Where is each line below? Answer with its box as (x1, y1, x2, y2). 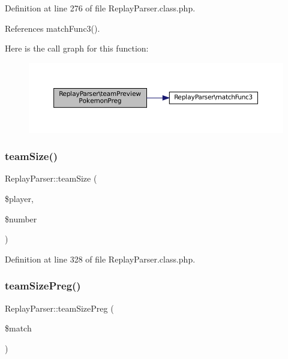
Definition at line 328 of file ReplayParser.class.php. (5, 252, 196, 265)
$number (5, 212, 37, 225)
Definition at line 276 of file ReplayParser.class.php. (5, 2, 196, 14)
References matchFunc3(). (5, 22, 100, 34)
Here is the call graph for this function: (5, 42, 149, 55)
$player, (5, 192, 34, 204)
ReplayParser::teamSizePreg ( (5, 301, 114, 314)
